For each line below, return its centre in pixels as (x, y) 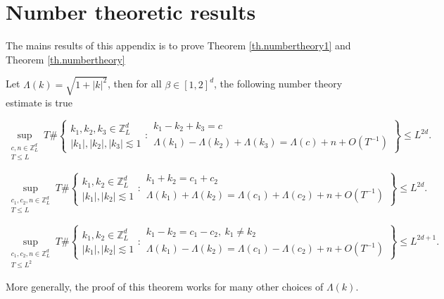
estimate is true (39, 102)
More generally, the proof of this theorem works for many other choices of (165, 286)
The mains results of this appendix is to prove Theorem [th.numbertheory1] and (178, 45)
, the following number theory (278, 84)
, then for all (134, 84)
